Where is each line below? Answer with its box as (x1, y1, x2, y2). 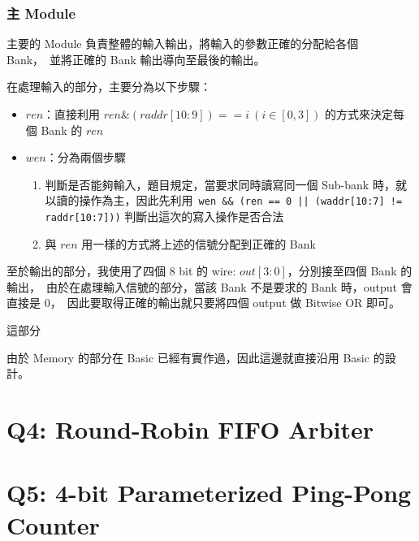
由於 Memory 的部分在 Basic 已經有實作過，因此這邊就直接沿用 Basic (6, 348, 369, 366)
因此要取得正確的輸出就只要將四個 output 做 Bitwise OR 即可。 (67, 294, 401, 311)
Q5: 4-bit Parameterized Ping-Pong (6, 476, 412, 509)
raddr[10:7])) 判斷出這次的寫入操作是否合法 (45, 208, 284, 225)
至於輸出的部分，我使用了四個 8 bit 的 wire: (6, 262, 236, 279)
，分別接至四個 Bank (287, 262, 397, 279)
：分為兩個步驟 (45, 149, 126, 166)
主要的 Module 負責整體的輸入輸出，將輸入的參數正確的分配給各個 (6, 35, 359, 52)
